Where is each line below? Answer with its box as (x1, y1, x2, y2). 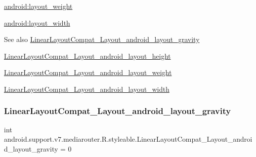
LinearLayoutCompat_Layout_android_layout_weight (4, 67, 172, 78)
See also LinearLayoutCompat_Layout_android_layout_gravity (4, 34, 200, 44)
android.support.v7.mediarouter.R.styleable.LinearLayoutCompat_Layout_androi (4, 134, 253, 144)
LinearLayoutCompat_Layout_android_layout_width (4, 83, 170, 94)
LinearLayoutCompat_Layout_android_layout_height (4, 50, 171, 61)
